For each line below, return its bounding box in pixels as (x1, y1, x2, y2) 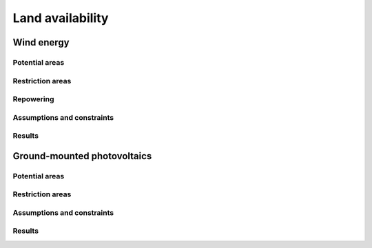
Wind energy (12, 37, 70, 48)
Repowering (12, 94, 54, 104)
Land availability (12, 10, 109, 25)
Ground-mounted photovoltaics (12, 150, 152, 162)
